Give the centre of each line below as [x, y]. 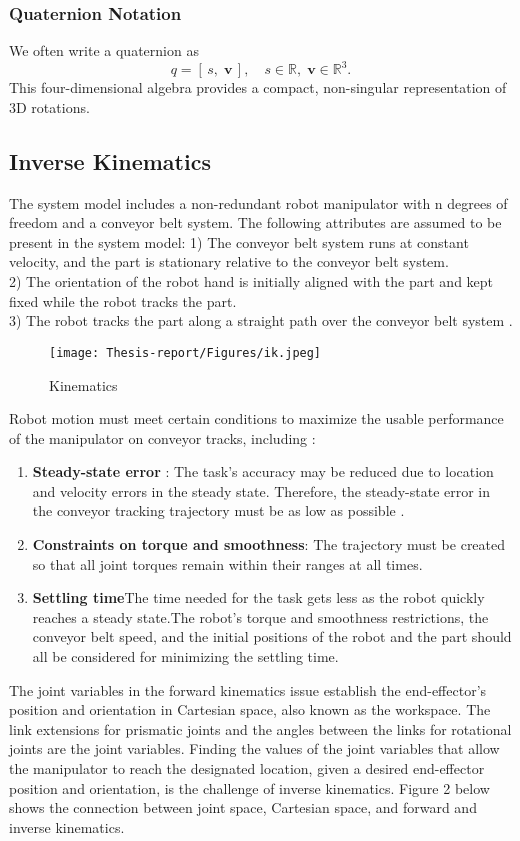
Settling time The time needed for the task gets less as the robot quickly [258, 597]
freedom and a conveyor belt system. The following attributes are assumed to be [255, 222]
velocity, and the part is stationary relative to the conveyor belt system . [229, 261]
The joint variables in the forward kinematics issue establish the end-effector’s [248, 689]
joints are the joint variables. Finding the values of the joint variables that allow [254, 748]
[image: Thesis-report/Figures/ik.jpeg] [185, 352]
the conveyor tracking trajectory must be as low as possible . [218, 510]
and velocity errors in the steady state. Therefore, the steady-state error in [261, 490]
